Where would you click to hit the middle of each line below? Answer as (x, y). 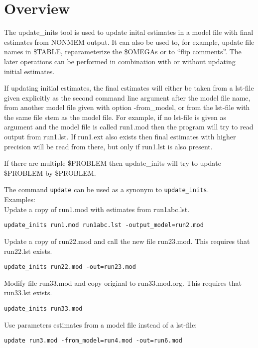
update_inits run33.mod (43, 308)
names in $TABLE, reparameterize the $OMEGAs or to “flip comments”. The (123, 52)
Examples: (20, 199)
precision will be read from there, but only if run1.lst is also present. (108, 146)
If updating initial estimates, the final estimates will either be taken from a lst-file (129, 88)
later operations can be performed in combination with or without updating (120, 61)
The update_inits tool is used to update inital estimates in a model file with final (129, 32)
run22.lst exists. (28, 251)
